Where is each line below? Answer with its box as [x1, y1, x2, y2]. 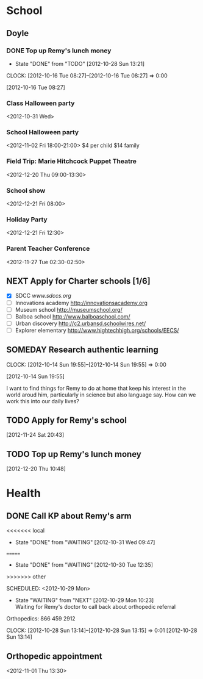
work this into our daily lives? [6, 397, 79, 404]
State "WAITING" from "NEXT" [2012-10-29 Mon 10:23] [15, 597, 154, 604]
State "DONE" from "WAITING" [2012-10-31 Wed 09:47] [15, 539, 155, 546]
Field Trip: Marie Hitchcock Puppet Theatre [6, 157, 137, 165]
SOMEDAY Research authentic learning [6, 345, 158, 355]
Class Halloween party [6, 99, 75, 107]
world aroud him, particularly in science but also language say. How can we [6, 391, 196, 398]
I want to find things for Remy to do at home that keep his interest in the [6, 384, 187, 392]
